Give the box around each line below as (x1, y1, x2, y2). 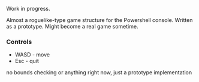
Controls (6, 37, 32, 46)
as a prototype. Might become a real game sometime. (6, 23, 138, 30)
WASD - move (14, 51, 50, 58)
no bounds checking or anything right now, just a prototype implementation (6, 69, 192, 76)
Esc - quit (14, 58, 39, 65)
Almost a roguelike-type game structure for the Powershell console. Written (6, 17, 193, 23)
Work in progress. (6, 5, 50, 12)
